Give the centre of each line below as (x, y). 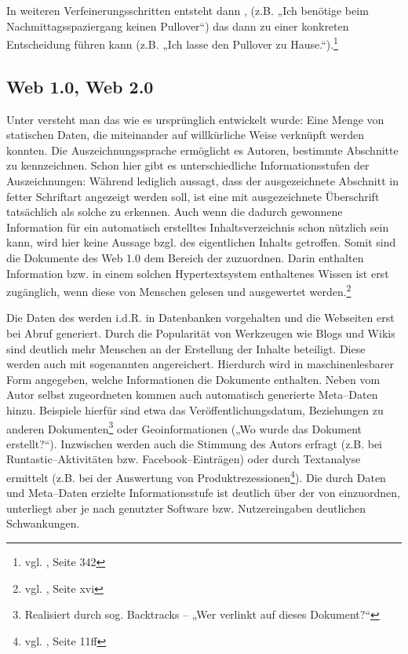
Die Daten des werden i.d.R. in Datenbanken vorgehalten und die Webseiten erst (200, 318)
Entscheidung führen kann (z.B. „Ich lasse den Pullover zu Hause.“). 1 (172, 43)
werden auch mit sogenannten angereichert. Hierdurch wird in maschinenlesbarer (200, 364)
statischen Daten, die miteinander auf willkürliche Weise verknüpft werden (185, 135)
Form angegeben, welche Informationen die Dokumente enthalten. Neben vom (193, 379)
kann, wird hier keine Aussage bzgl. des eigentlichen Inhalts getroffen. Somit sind (201, 242)
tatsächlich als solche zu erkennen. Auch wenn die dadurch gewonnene (175, 212)
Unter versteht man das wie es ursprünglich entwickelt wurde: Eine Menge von (195, 119)
